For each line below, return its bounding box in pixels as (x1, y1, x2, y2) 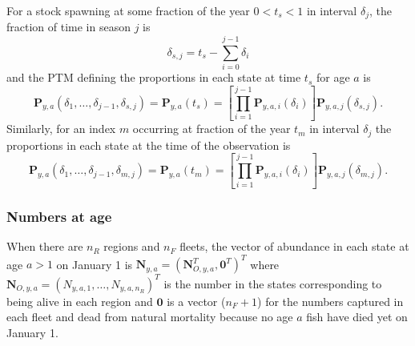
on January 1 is (56, 255, 133, 272)
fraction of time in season (6, 18, 131, 35)
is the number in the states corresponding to (163, 275, 382, 292)
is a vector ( (167, 292, 226, 309)
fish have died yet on (306, 308, 408, 325)
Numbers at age (6, 206, 112, 226)
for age (316, 69, 350, 86)
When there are (6, 238, 83, 255)
